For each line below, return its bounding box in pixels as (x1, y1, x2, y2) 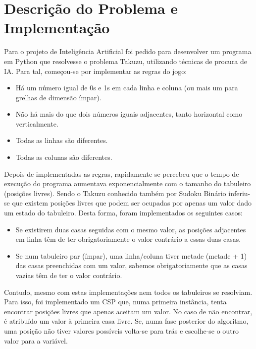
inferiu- (228, 188, 251, 198)
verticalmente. (15, 118, 58, 129)
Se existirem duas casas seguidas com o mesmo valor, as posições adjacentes (15, 224, 246, 234)
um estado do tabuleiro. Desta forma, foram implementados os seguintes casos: (4, 208, 243, 218)
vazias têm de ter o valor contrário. (15, 270, 122, 280)
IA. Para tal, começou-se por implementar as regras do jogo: (4, 66, 187, 76)
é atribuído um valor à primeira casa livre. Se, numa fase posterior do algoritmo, (4, 316, 249, 326)
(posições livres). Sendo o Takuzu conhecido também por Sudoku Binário (4, 188, 226, 198)
